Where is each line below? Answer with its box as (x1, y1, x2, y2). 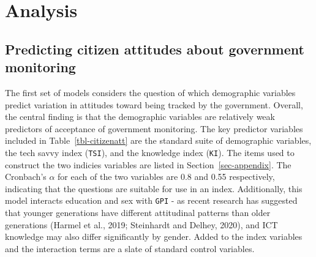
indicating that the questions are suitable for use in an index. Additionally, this (5, 182, 303, 195)
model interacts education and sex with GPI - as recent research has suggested (5, 194, 298, 207)
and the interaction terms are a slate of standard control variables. (5, 242, 255, 255)
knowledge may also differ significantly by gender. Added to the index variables (5, 230, 303, 243)
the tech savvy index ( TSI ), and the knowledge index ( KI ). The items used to (5, 146, 295, 158)
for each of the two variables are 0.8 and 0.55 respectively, (58, 170, 275, 183)
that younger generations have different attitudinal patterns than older (5, 206, 271, 219)
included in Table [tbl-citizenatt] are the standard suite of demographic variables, (5, 134, 312, 147)
